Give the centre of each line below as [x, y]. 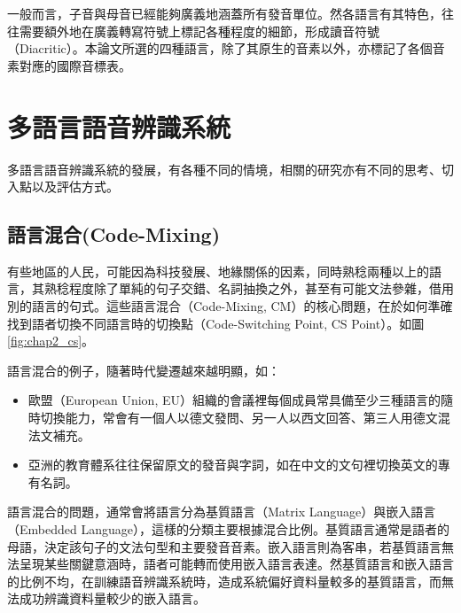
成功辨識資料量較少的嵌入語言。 [112, 598]
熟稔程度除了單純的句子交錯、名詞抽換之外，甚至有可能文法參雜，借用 [249, 288]
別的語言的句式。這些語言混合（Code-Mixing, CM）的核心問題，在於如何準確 [230, 306]
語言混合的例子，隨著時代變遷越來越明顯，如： [144, 370]
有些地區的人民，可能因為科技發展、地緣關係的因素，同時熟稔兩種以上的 [218, 271]
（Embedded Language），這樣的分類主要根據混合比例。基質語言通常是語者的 [228, 529]
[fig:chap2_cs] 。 [51, 341]
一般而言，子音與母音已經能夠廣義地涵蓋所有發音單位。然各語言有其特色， [224, 13]
